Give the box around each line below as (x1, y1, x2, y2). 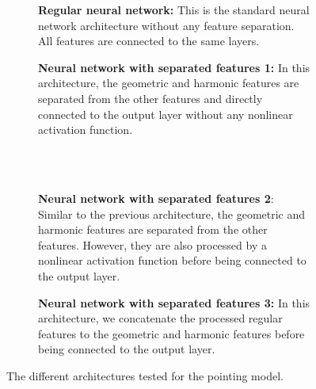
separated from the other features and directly (38, 90, 263, 106)
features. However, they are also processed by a (38, 236, 267, 253)
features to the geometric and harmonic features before (38, 325, 305, 341)
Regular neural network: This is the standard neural (38, 2, 310, 17)
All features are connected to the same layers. (38, 32, 260, 49)
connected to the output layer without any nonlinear (38, 105, 293, 122)
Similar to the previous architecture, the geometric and (38, 205, 306, 222)
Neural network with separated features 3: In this (38, 294, 310, 311)
